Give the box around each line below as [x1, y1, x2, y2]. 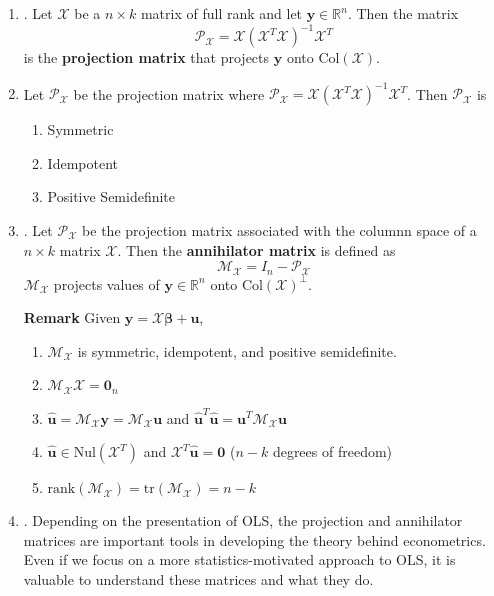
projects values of [53, 273, 160, 294]
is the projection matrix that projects [23, 47, 270, 68]
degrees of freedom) [272, 441, 393, 462]
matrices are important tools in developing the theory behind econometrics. [23, 529, 486, 550]
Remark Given [23, 307, 121, 328]
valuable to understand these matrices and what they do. [23, 568, 374, 589]
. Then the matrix [347, 3, 459, 23]
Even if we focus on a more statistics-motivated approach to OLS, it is [23, 549, 456, 570]
